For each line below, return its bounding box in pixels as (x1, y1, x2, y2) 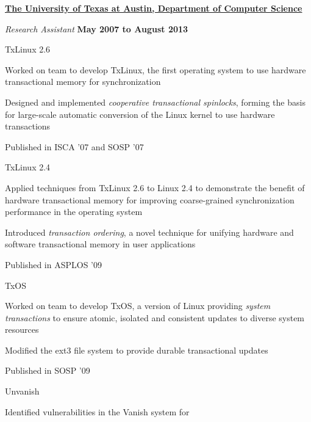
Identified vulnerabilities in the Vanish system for (5, 405, 190, 418)
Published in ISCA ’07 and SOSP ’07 (5, 140, 144, 153)
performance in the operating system (5, 205, 143, 218)
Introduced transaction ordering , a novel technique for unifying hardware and (5, 225, 294, 238)
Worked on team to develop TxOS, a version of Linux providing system (5, 299, 271, 312)
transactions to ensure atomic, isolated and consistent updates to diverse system (5, 311, 305, 324)
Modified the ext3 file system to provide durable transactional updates (5, 343, 268, 356)
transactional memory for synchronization (5, 75, 161, 88)
